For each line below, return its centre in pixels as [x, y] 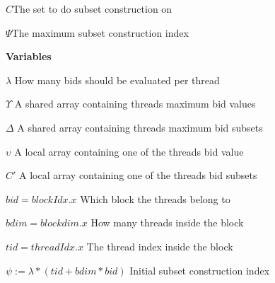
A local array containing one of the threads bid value [129, 151]
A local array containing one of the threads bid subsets [138, 175]
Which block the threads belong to [155, 198]
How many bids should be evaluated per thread [117, 80]
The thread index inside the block [160, 246]
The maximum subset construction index [100, 32]
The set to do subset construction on [93, 8]
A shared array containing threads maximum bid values [135, 104]
